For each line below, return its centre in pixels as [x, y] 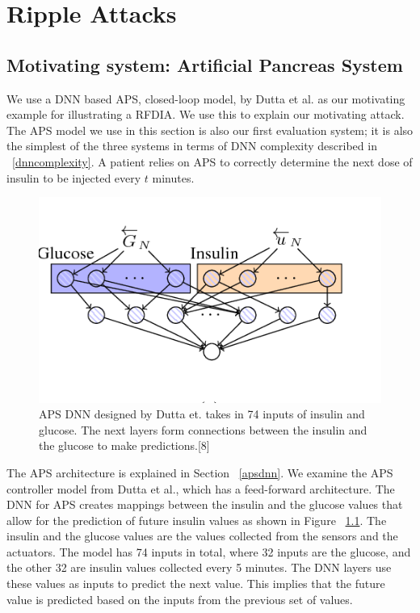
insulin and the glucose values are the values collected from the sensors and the [202, 536]
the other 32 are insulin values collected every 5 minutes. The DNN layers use [199, 567]
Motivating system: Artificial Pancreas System [205, 64]
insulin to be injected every [74, 177]
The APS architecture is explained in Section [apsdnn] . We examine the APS [200, 472]
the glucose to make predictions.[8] [124, 445]
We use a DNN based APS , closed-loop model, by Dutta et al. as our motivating [206, 98]
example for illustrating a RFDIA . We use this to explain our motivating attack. [206, 114]
